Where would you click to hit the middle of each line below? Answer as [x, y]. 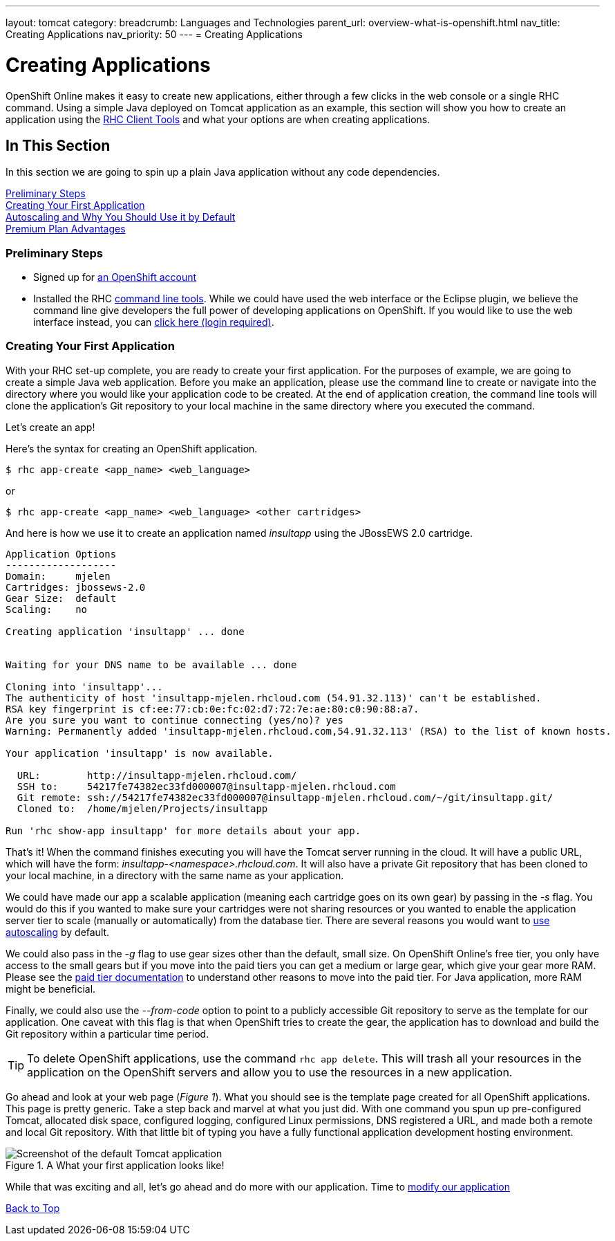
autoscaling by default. [58, 932]
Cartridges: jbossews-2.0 [76, 587]
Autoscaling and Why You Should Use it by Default [121, 217]
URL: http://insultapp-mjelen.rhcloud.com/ [157, 775]
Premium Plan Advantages [66, 229]
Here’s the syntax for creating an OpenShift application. [132, 448]
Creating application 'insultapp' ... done [125, 631]
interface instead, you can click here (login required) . [154, 322]
